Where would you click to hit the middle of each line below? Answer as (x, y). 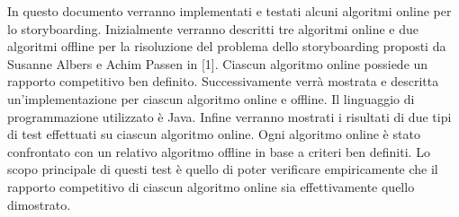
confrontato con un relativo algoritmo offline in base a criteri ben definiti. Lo (219, 151)
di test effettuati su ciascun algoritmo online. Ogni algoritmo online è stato (214, 134)
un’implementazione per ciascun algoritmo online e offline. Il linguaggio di (211, 98)
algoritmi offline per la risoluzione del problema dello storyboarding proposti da (227, 46)
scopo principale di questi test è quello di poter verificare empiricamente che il (223, 169)
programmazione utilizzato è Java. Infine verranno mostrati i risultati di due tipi (229, 116)
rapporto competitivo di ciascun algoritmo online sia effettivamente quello (211, 186)
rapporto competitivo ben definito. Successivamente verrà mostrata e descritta (223, 81)
